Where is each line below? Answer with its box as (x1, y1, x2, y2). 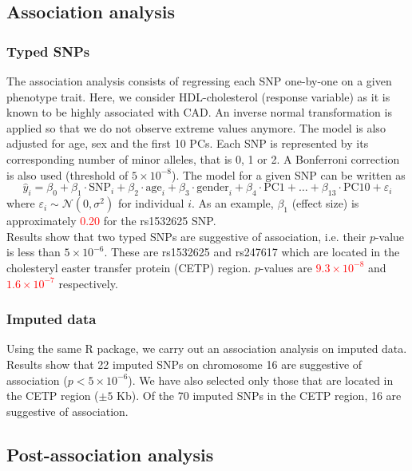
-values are (259, 259, 312, 275)
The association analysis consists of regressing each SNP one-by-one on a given (6, 73, 392, 89)
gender (196, 182, 229, 194)
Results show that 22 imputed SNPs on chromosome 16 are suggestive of (6, 355, 362, 372)
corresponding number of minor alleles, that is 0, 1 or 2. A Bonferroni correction (6, 150, 400, 167)
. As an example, (191, 195, 274, 212)
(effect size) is (291, 195, 359, 212)
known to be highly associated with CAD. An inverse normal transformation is (6, 104, 392, 121)
